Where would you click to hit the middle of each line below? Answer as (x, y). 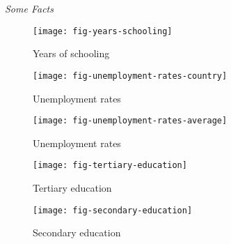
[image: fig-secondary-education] (113, 210)
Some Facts (29, 8)
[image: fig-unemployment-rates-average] (130, 121)
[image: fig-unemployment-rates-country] (130, 76)
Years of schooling (71, 53)
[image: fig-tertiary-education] (110, 166)
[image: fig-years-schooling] (103, 31)
